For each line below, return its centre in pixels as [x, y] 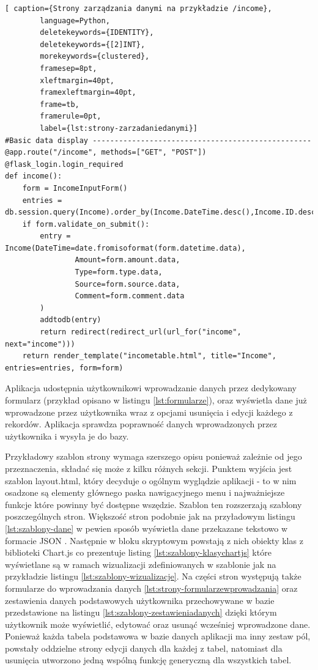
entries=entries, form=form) [64, 368]
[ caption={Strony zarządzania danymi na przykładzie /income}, [139, 9]
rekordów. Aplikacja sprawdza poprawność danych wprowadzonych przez [141, 424]
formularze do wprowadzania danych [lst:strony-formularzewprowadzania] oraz [151, 588]
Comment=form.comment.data [130, 296]
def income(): [34, 176]
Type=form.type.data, [119, 272]
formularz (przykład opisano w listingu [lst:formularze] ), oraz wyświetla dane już [156, 400]
